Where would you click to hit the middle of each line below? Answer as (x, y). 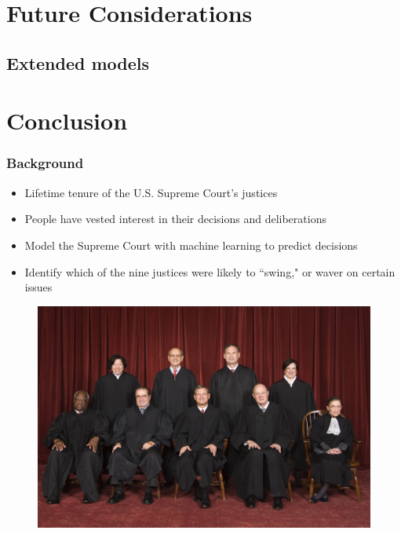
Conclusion (67, 121)
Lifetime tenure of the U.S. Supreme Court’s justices (151, 192)
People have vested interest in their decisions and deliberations (175, 219)
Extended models (78, 62)
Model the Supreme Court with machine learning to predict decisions (191, 245)
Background (45, 163)
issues (38, 287)
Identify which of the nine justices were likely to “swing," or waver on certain (210, 271)
